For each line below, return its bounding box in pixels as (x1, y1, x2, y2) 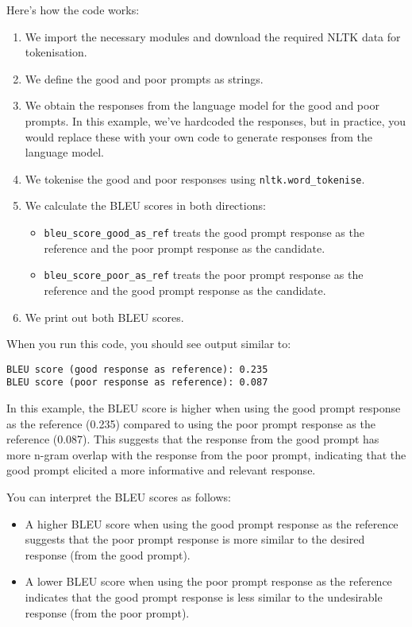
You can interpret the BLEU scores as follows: (6, 488, 231, 505)
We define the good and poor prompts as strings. (25, 70, 264, 87)
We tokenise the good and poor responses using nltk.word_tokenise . (25, 170, 365, 187)
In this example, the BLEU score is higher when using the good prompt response (6, 400, 401, 416)
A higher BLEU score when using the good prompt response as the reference (25, 515, 399, 532)
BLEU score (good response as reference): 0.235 (6, 363, 268, 375)
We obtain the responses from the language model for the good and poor (25, 97, 379, 114)
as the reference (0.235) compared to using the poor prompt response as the (6, 415, 375, 432)
